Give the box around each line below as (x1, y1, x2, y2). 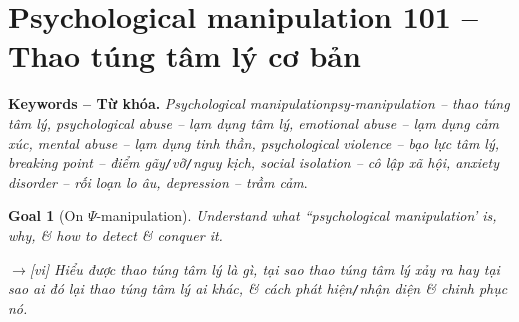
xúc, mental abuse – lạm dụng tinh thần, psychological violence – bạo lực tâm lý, (8, 132, 500, 153)
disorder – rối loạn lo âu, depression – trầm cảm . (8, 171, 308, 192)
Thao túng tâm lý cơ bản (8, 35, 361, 76)
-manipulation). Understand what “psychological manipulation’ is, (96, 205, 497, 226)
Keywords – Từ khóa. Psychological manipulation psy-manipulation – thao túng (8, 93, 510, 114)
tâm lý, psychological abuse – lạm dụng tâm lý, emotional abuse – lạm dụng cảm (8, 112, 499, 133)
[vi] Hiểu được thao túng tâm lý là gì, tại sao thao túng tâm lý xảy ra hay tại (29, 258, 500, 279)
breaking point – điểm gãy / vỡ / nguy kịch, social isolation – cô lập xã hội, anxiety (8, 152, 499, 173)
